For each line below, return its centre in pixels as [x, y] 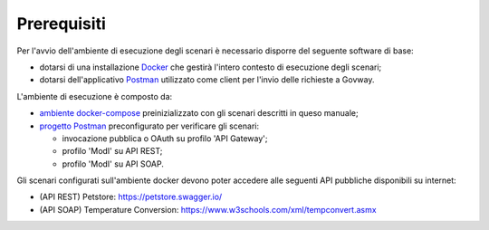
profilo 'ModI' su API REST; [112, 151]
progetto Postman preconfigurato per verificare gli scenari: [149, 126]
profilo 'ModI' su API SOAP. [113, 164]
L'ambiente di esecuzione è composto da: [95, 96]
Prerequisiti [61, 24]
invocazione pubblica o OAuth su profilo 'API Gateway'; [165, 138]
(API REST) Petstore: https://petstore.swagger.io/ [131, 197]
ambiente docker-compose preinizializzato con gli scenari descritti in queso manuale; [199, 113]
